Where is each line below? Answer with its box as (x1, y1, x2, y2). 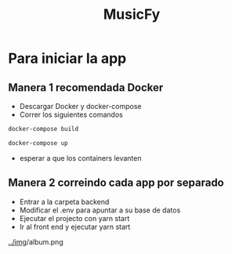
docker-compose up (8, 139, 68, 147)
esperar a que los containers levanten (19, 153, 142, 162)
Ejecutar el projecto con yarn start (19, 213, 130, 223)
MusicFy (103, 5, 161, 24)
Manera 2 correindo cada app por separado (8, 176, 225, 190)
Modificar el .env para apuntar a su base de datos (19, 205, 181, 215)
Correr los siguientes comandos (19, 110, 123, 119)
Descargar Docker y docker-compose (19, 102, 143, 111)
